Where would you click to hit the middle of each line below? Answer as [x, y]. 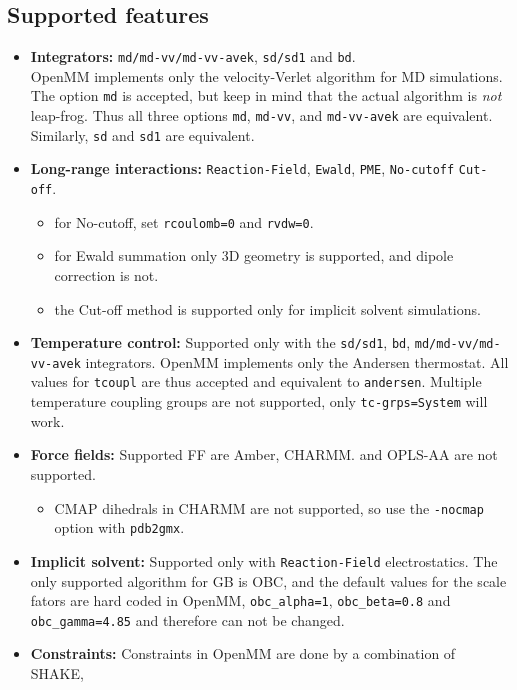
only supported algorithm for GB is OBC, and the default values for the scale [268, 580]
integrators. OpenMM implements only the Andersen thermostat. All [297, 361]
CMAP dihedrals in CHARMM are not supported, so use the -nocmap [269, 507]
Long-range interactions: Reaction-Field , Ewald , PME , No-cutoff [242, 168]
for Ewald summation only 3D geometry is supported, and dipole [254, 255]
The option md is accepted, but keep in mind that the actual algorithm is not [266, 95]
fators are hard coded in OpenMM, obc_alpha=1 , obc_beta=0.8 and [240, 600]
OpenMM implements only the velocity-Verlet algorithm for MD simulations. [266, 75]
